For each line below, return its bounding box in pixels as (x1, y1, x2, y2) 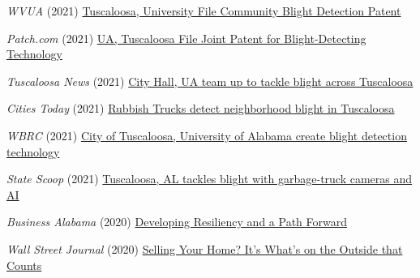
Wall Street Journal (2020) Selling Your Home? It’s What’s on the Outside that (6, 240, 403, 257)
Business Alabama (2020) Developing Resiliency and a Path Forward (6, 213, 347, 230)
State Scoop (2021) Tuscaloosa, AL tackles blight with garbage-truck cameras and (6, 170, 413, 187)
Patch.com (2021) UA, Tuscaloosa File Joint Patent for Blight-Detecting (6, 29, 366, 46)
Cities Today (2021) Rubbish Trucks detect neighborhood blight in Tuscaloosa (6, 100, 395, 117)
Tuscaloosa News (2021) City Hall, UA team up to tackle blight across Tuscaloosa (6, 72, 414, 89)
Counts (6, 256, 42, 273)
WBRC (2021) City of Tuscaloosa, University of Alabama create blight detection (6, 126, 407, 143)
